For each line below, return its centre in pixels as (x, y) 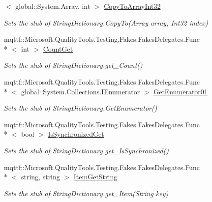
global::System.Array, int (53, 6)
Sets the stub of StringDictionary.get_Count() (73, 65)
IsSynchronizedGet (76, 134)
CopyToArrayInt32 (132, 6)
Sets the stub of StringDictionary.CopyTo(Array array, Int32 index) (106, 22)
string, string (40, 177)
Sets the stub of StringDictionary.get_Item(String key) (86, 193)
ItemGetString (95, 177)
